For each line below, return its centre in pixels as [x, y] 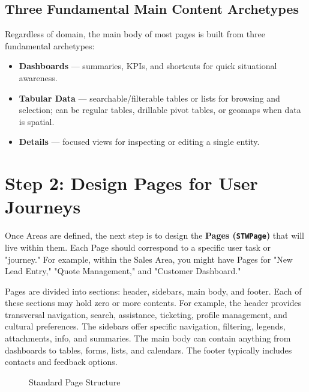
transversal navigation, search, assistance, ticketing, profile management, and [146, 314]
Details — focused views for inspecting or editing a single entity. [139, 142]
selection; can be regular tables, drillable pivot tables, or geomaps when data [160, 110]
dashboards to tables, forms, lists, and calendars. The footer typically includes [148, 350]
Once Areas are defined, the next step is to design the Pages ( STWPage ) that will [154, 235]
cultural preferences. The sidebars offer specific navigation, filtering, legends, [145, 326]
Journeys [43, 207]
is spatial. [37, 121]
